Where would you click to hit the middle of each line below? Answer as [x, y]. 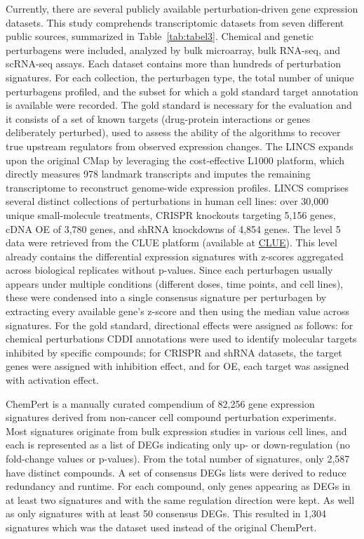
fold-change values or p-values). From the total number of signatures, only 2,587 [178, 458]
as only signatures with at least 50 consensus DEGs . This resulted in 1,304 [166, 513]
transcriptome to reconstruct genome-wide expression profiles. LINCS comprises [177, 187]
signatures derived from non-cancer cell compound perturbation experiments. [171, 417]
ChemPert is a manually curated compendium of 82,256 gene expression [160, 403]
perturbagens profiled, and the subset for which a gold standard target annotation [182, 91]
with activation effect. [52, 380]
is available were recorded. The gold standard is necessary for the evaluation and [179, 105]
